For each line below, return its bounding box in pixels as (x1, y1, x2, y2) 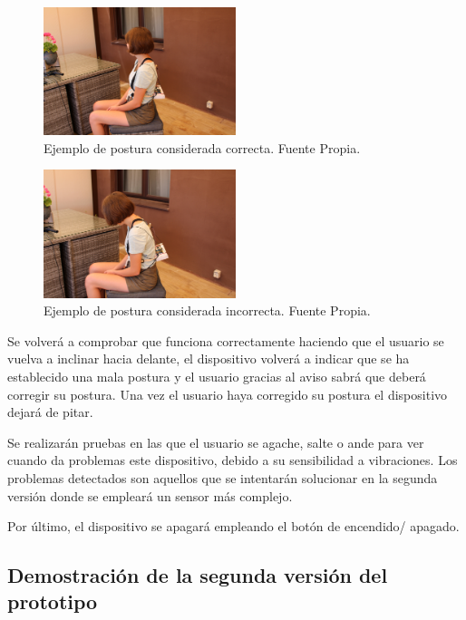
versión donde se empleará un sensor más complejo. (7, 486, 293, 505)
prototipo (7, 587, 98, 615)
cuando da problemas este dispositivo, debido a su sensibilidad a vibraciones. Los (7, 450, 458, 470)
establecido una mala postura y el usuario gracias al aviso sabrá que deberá (7, 366, 426, 385)
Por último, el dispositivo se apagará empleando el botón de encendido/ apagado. (7, 517, 460, 536)
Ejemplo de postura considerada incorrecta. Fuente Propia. (44, 301, 371, 320)
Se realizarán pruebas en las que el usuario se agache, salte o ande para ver (7, 432, 424, 451)
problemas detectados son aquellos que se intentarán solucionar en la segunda (7, 468, 438, 487)
